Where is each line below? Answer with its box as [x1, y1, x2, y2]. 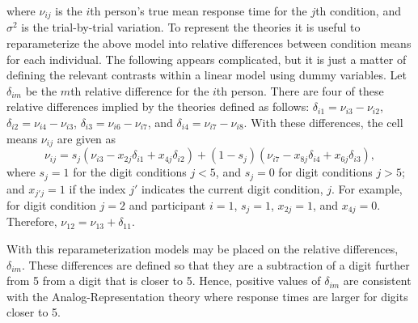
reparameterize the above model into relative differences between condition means [6, 35, 412, 52]
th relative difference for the [70, 82, 209, 99]
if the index [69, 180, 126, 197]
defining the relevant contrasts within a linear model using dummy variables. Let [6, 66, 407, 83]
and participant [129, 196, 206, 213]
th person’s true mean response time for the [90, 2, 307, 19]
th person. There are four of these [216, 82, 384, 99]
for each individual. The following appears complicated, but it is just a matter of [6, 50, 407, 67]
